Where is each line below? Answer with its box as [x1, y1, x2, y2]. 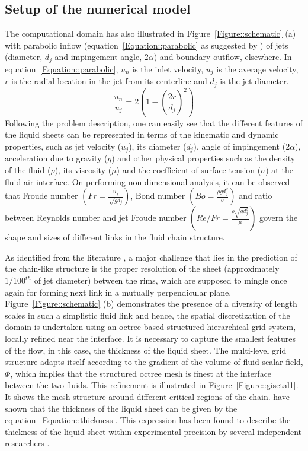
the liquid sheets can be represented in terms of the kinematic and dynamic [5, 128, 279, 141]
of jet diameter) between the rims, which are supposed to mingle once [34, 274, 287, 287]
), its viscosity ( [54, 164, 112, 176]
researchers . [5, 437, 50, 449]
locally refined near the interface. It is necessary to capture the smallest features [5, 332, 296, 344]
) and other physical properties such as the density [111, 152, 296, 164]
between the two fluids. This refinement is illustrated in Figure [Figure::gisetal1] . [5, 379, 299, 391]
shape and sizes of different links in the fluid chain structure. [5, 231, 225, 243]
